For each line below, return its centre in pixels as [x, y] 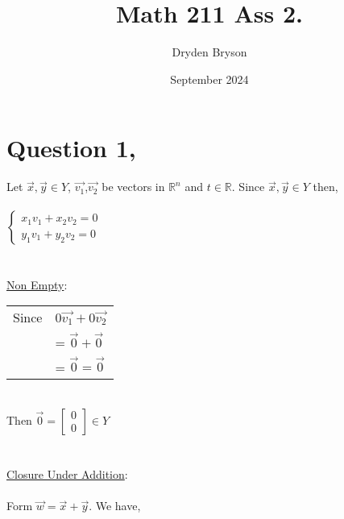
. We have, [115, 506]
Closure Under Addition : [67, 474]
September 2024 [209, 79]
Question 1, [71, 148]
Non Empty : [37, 284]
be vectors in [133, 187]
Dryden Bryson [209, 52]
